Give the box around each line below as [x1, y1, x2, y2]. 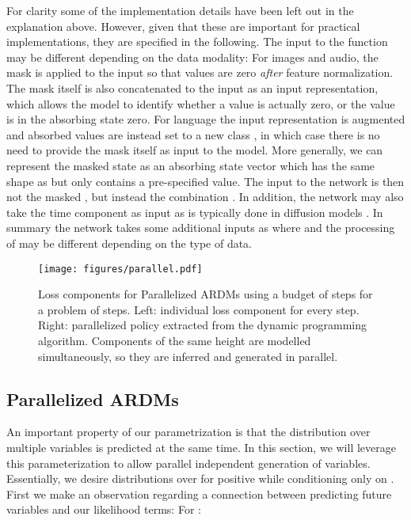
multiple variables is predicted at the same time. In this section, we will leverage [6, 438, 396, 455]
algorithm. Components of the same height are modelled [38, 332, 311, 348]
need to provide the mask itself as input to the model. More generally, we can [6, 142, 383, 158]
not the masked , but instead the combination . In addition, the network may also [6, 188, 404, 205]
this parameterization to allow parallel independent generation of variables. [6, 454, 371, 471]
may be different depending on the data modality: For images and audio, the [6, 48, 379, 65]
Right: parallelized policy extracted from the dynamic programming [38, 317, 367, 333]
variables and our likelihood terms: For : [6, 501, 201, 518]
